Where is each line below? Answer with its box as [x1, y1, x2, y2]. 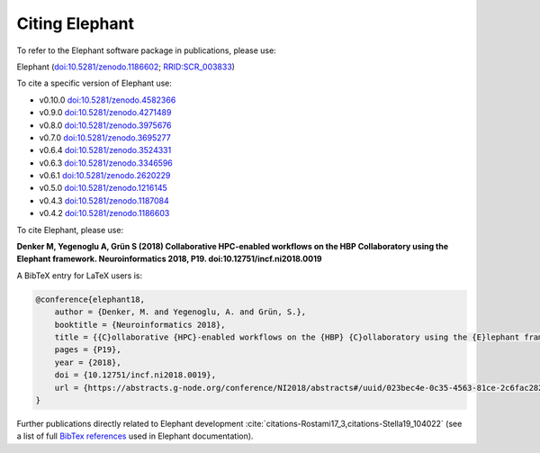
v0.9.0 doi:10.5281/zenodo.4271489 [39, 107, 172, 118]
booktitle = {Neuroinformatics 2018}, [54, 320, 226, 330]
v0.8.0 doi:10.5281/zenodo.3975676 [39, 120, 172, 131]
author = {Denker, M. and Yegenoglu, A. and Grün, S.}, [54, 307, 307, 317]
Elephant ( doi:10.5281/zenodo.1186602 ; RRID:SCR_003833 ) [16, 61, 236, 72]
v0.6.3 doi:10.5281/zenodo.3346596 [39, 158, 173, 168]
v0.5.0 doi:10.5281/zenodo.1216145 [39, 183, 167, 194]
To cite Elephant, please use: [16, 224, 124, 235]
